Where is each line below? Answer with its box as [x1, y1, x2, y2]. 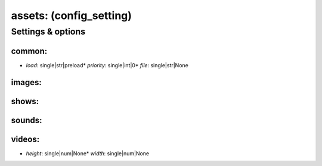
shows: [11, 96, 39, 107]
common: [11, 46, 48, 56]
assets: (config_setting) [11, 9, 132, 22]
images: [11, 77, 42, 87]
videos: [11, 134, 40, 144]
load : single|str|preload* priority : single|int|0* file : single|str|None [26, 61, 189, 68]
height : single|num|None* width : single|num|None [26, 149, 150, 157]
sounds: [11, 115, 42, 125]
